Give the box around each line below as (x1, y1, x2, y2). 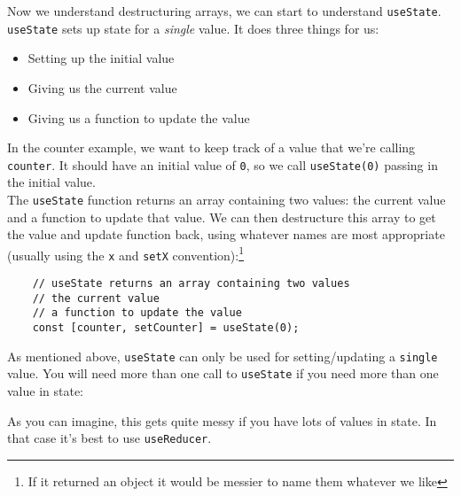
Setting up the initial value (27, 49, 175, 67)
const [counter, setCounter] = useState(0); (32, 322, 300, 335)
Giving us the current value (27, 78, 177, 97)
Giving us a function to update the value (27, 108, 250, 127)
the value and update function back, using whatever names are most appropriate (7, 225, 445, 244)
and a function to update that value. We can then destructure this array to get (7, 207, 436, 226)
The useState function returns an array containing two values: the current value (7, 190, 446, 208)
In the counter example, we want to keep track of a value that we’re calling (7, 138, 416, 157)
